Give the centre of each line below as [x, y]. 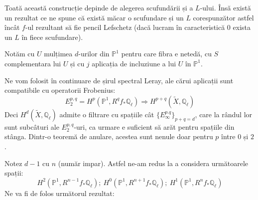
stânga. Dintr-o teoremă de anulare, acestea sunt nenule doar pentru [109, 136]
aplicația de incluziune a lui [134, 63]
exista [242, 27]
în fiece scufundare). [52, 37]
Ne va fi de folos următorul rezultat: [60, 193]
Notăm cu [20, 54]
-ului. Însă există [225, 7]
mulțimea [58, 54]
